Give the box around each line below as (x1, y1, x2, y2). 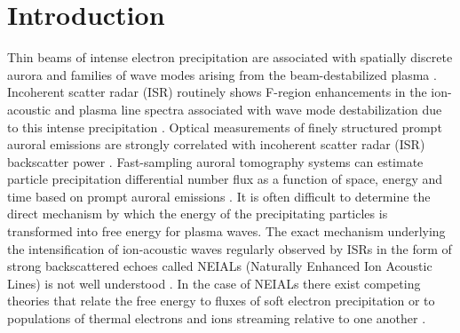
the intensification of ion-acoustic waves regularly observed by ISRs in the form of (7, 239, 452, 258)
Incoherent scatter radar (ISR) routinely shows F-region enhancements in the (7, 83, 427, 101)
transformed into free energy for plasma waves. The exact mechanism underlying (7, 222, 446, 241)
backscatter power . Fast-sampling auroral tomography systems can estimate (7, 152, 424, 170)
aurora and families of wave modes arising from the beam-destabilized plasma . (7, 65, 437, 83)
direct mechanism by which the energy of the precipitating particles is (7, 204, 388, 223)
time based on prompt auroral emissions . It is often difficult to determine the (7, 186, 431, 205)
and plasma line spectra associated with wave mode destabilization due (54, 99, 442, 118)
